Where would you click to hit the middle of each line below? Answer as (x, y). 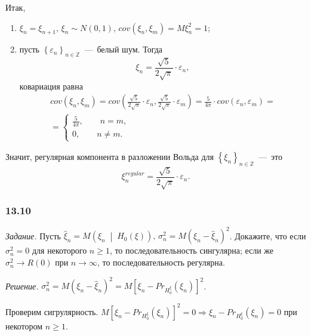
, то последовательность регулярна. (161, 262)
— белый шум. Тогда (124, 49)
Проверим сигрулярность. (52, 311)
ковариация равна (51, 86)
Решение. (22, 286)
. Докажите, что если (268, 235)
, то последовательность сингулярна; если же (192, 250)
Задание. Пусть (33, 235)
